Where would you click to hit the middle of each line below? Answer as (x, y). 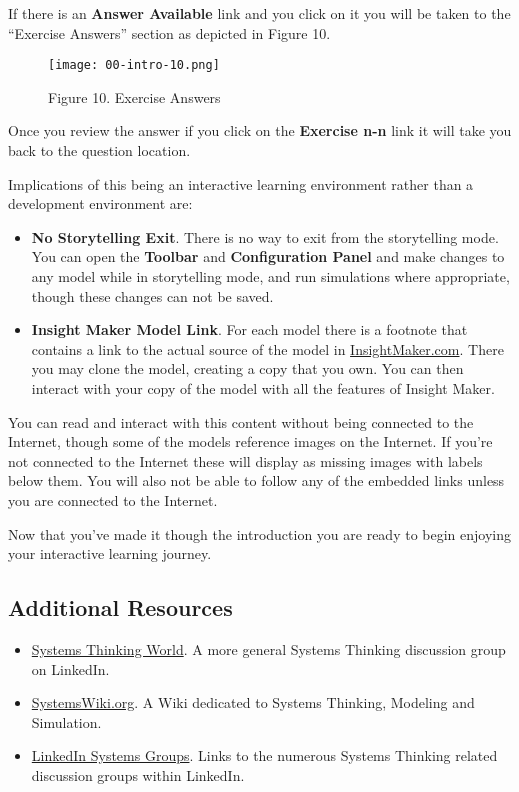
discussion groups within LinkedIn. (138, 774)
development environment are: (100, 203)
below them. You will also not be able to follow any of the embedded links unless (256, 480)
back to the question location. (99, 150)
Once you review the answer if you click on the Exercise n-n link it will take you (260, 130)
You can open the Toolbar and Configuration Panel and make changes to (268, 256)
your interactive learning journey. (110, 553)
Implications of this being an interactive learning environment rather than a (241, 183)
